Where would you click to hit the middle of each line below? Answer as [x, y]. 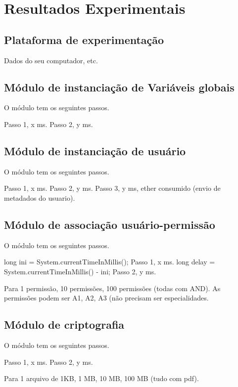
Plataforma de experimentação [84, 39]
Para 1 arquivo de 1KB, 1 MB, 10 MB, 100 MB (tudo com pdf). [101, 378]
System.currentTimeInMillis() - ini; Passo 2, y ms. [80, 271]
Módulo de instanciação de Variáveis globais [119, 87]
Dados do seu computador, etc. [51, 60]
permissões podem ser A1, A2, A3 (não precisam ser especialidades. [106, 298]
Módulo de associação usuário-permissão [110, 224]
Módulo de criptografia [64, 324]
